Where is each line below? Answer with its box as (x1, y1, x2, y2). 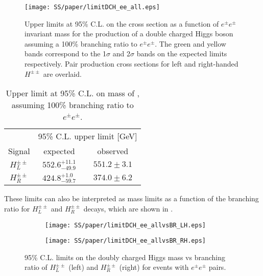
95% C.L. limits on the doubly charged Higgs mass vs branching (25, 251, 226, 262)
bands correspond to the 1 (25, 48, 107, 59)
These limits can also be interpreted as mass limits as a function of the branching (4, 193, 259, 204)
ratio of (25, 262, 47, 272)
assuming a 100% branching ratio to (25, 38, 137, 49)
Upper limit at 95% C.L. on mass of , (6, 87, 139, 99)
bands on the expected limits (136, 48, 227, 59)
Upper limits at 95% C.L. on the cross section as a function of (25, 18, 219, 29)
